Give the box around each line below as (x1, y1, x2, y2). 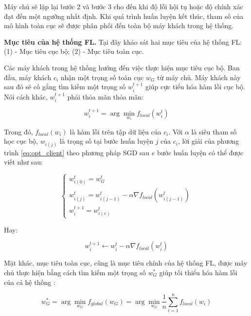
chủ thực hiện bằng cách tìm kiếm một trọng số (4, 267, 146, 277)
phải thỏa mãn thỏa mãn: (67, 91, 143, 101)
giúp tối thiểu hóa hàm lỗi (159, 267, 237, 277)
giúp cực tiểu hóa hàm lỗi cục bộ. (145, 82, 245, 92)
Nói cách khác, (4, 91, 48, 101)
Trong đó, (4, 126, 33, 136)
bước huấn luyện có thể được (157, 147, 243, 157)
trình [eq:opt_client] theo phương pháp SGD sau (4, 147, 150, 157)
